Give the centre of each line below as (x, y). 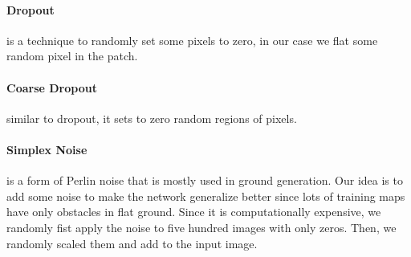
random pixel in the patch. (72, 56)
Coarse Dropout (52, 87)
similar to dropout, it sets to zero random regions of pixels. (152, 118)
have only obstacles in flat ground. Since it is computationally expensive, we (194, 212)
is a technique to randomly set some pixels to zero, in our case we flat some (192, 40)
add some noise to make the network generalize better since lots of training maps (206, 196)
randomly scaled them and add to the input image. (132, 243)
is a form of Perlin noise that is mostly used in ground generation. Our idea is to (205, 180)
